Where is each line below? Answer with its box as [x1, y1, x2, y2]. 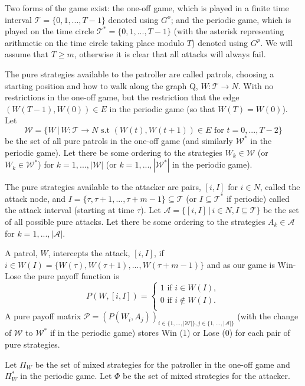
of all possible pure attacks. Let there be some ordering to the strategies [5, 215, 265, 227]
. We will [260, 36, 293, 48]
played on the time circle [5, 25, 94, 37]
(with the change [237, 310, 299, 322]
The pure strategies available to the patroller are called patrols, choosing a [5, 67, 274, 80]
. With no [238, 79, 274, 91]
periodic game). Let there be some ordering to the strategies [5, 146, 222, 158]
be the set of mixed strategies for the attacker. [123, 369, 290, 382]
